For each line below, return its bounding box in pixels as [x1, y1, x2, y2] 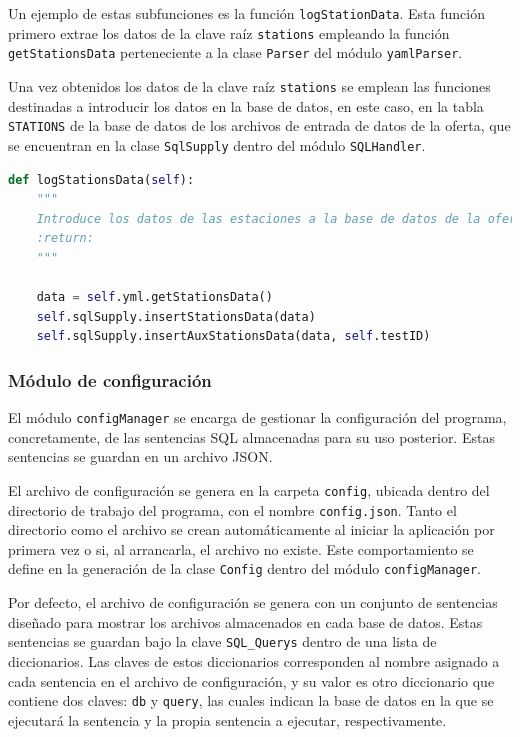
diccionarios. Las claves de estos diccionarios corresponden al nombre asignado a [8, 650, 500, 671]
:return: [36, 231, 94, 246]
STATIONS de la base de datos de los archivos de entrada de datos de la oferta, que [8, 115, 511, 136]
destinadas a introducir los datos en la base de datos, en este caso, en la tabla [8, 95, 484, 116]
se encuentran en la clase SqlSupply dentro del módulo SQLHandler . [8, 134, 426, 155]
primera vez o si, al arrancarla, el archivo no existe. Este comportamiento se [8, 538, 474, 559]
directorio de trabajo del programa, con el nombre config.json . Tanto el [8, 499, 457, 520]
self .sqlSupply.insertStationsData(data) [36, 309, 316, 324]
